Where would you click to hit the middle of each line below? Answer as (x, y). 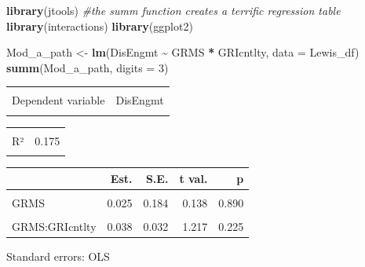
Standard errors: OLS (58, 256)
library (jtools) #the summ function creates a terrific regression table (173, 10)
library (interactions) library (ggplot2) (100, 26)
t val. (193, 178)
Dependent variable (58, 100)
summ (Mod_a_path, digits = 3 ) (88, 67)
